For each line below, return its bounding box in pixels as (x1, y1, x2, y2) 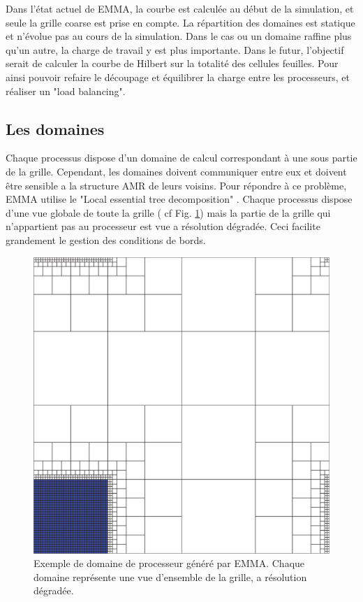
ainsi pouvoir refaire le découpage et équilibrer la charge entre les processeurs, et (6, 69, 350, 84)
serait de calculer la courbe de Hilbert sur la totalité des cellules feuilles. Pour (6, 56, 339, 71)
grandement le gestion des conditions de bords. (6, 232, 206, 247)
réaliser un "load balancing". (6, 83, 126, 98)
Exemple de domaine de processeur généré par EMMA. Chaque (34, 556, 305, 571)
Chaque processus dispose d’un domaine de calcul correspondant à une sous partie (6, 150, 357, 165)
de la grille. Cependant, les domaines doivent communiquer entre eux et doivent (6, 164, 347, 178)
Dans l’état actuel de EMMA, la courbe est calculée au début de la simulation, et (6, 1, 354, 15)
